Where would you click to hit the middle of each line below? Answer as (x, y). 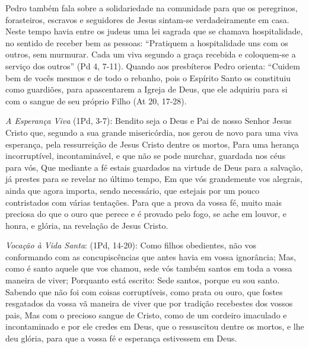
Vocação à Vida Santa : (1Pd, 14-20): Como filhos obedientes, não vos (131, 245)
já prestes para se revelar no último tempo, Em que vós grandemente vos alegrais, (154, 179)
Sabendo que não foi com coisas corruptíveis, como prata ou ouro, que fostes (144, 291)
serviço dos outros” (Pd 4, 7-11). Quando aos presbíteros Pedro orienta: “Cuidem (153, 66)
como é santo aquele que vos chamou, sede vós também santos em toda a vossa (149, 268)
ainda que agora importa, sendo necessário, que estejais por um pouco (133, 190)
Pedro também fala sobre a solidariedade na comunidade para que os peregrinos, (152, 8)
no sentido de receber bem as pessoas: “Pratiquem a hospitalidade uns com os (147, 42)
